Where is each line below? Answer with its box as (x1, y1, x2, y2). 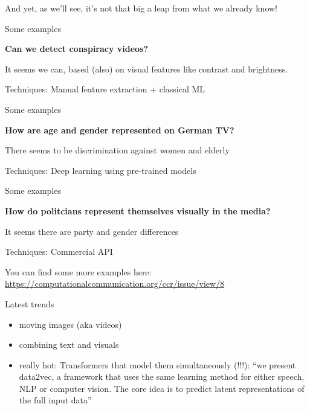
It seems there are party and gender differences (5, 225, 179, 237)
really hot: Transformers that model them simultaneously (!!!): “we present (19, 358, 296, 371)
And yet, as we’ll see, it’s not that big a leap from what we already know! (5, 2, 277, 14)
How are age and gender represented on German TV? (5, 123, 234, 136)
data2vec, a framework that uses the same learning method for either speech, (19, 370, 305, 383)
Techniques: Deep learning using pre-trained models (5, 164, 196, 176)
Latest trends (5, 297, 54, 310)
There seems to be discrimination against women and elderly (5, 144, 230, 156)
